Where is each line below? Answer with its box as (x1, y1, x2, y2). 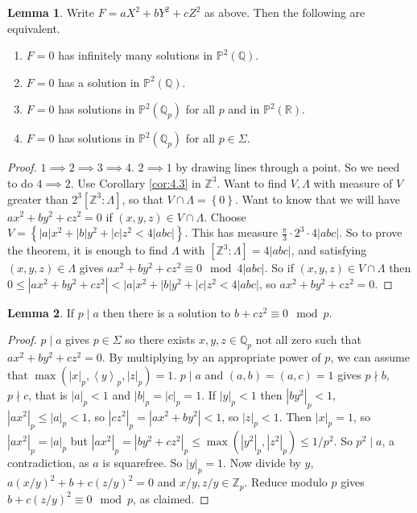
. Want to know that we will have (234, 190, 400, 207)
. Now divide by (223, 454, 301, 471)
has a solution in (58, 73, 140, 90)
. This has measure (184, 224, 278, 241)
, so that (122, 190, 163, 207)
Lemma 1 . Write (7, 4, 94, 20)
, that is (28, 386, 68, 403)
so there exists (125, 331, 196, 348)
